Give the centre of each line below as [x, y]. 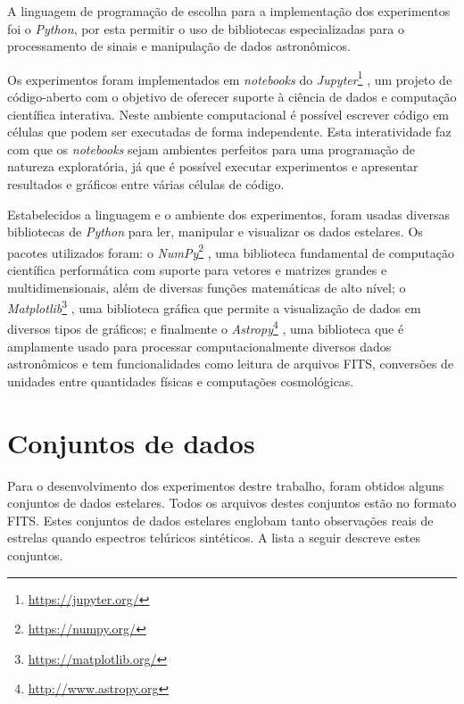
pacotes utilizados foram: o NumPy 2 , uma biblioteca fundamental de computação [231, 251]
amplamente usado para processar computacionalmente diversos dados [199, 346]
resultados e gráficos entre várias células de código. [146, 184]
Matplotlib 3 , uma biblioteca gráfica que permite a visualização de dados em [214, 306]
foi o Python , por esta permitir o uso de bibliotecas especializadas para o [206, 28]
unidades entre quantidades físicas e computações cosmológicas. [181, 381]
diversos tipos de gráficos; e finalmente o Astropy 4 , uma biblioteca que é [206, 327]
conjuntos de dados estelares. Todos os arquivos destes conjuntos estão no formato [232, 503]
